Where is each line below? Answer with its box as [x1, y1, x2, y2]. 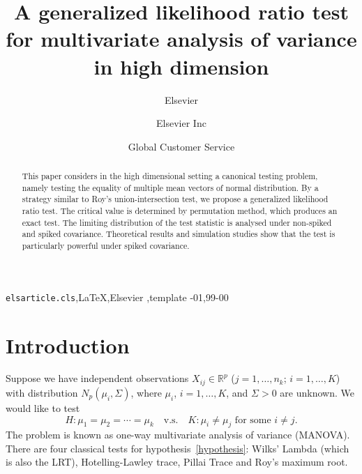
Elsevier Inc [156, 116, 206, 130]
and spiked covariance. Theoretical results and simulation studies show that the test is [22, 228, 335, 240]
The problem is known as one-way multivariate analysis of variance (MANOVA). [6, 427, 350, 442]
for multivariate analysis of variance [6, 24, 357, 53]
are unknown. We [280, 385, 354, 399]
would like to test [6, 400, 80, 415]
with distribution [6, 385, 78, 399]
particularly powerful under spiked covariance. [22, 240, 190, 252]
